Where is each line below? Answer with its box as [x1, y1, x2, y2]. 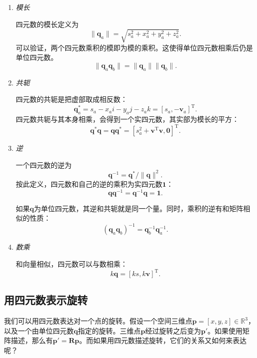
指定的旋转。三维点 [78, 325, 141, 336]
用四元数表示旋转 [4, 292, 88, 308]
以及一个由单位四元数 [4, 325, 74, 336]
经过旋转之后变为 [145, 325, 201, 336]
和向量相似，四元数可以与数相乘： [15, 258, 128, 269]
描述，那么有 [10, 335, 53, 346]
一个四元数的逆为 [15, 159, 72, 170]
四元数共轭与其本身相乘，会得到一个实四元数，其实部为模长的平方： [15, 114, 239, 124]
